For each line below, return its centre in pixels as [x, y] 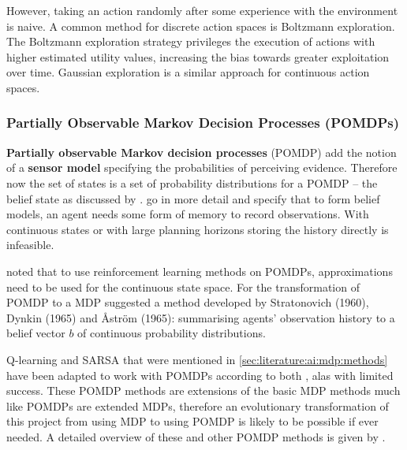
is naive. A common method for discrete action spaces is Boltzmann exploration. [201, 26]
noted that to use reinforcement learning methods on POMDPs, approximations [200, 271]
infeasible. [30, 245]
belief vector [36, 333]
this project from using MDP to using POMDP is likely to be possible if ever [192, 421]
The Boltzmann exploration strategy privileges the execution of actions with [191, 41]
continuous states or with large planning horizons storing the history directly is [198, 229]
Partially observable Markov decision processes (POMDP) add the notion [202, 152]
